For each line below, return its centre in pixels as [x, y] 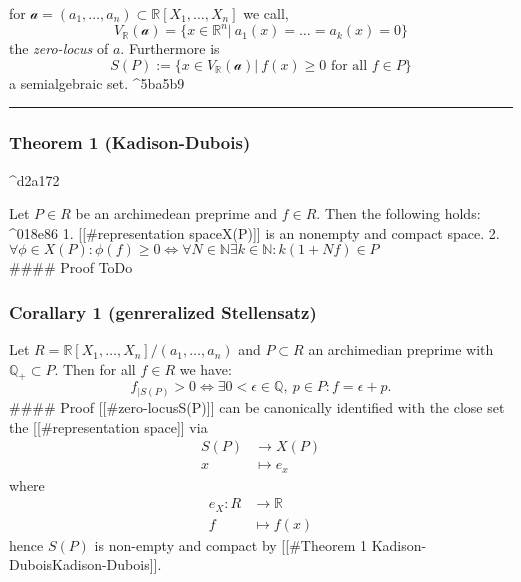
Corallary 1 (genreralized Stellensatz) [163, 311]
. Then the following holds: [398, 213]
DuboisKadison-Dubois [79, 564]
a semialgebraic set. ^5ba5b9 [97, 82]
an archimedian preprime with [401, 349]
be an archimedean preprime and [176, 213]
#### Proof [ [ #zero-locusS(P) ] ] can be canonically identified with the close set [257, 407]
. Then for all [95, 368]
